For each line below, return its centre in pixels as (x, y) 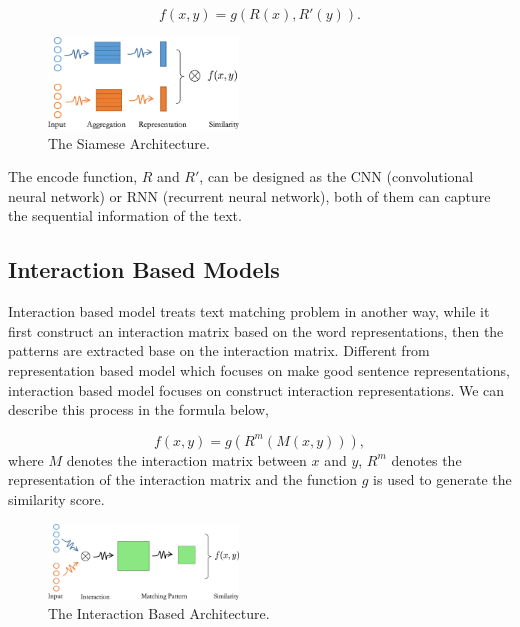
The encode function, (73, 176)
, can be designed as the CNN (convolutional (336, 176)
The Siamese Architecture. (129, 142)
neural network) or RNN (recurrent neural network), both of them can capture (249, 195)
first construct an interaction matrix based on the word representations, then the (256, 330)
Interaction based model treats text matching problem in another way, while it (249, 311)
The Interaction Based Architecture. (159, 613)
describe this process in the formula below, (138, 409)
